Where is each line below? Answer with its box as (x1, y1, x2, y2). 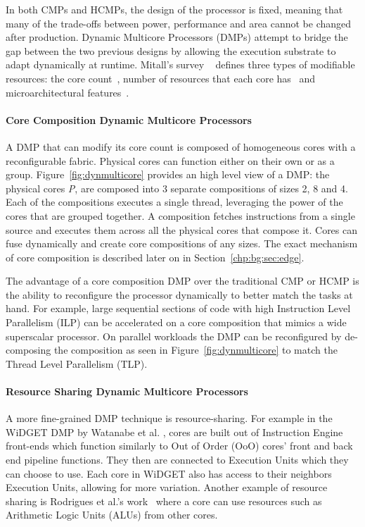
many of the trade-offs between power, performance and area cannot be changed (6, 15, 352, 30)
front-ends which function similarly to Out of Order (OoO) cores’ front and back (6, 438, 353, 453)
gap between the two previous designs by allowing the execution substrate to (6, 43, 336, 58)
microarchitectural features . (6, 85, 129, 99)
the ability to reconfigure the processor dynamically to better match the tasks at (6, 287, 353, 302)
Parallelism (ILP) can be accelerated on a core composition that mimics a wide (6, 315, 347, 330)
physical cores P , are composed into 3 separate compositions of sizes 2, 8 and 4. (6, 180, 348, 195)
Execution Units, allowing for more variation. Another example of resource (6, 480, 328, 495)
